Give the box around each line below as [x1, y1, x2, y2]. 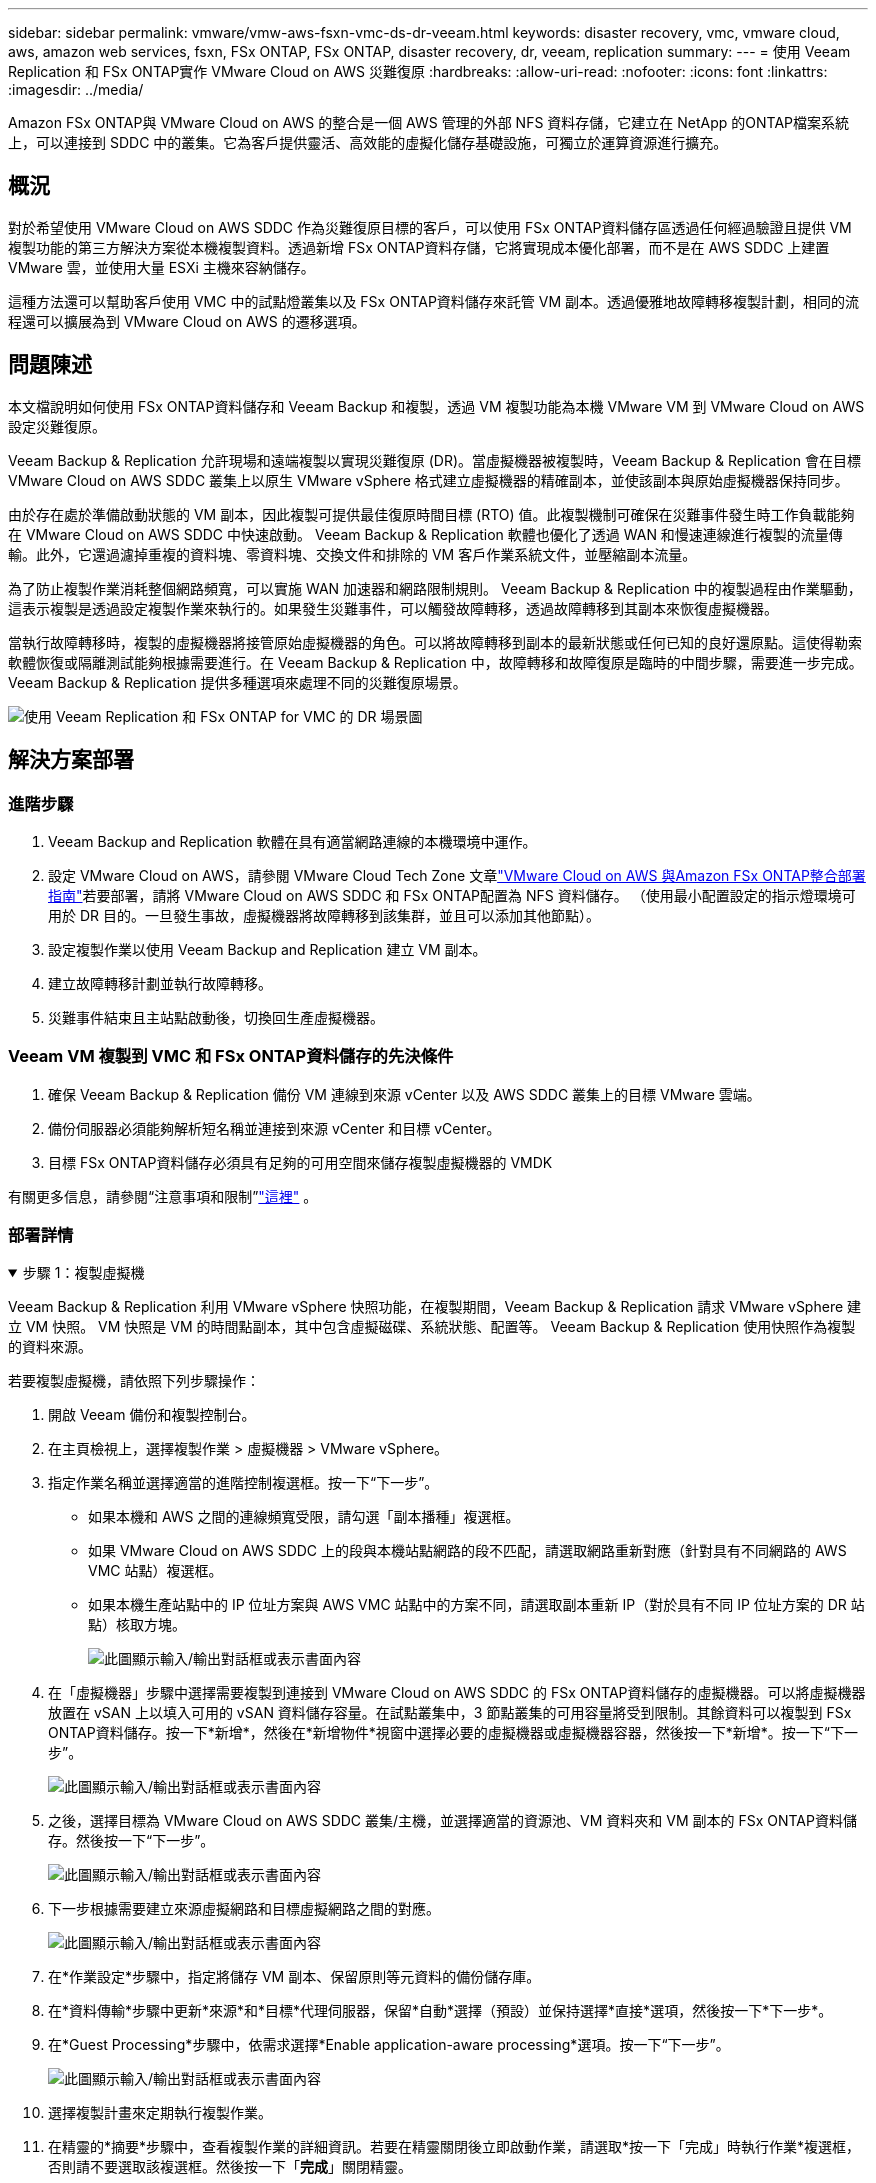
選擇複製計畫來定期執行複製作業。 [48, 2104, 272, 2122]
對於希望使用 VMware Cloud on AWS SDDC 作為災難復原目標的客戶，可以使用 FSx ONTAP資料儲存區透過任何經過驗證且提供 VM [8, 218, 852, 236]
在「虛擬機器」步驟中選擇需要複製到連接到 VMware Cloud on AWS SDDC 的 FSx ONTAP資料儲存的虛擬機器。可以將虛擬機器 [48, 1684, 866, 1702]
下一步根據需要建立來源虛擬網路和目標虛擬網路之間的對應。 [48, 1900, 440, 1918]
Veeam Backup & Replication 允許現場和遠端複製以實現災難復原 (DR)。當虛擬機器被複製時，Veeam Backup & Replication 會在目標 [8, 451, 861, 469]
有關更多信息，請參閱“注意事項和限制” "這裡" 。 [8, 1187, 318, 1205]
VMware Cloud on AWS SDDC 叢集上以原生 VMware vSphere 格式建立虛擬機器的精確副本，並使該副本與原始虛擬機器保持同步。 [8, 471, 849, 489]
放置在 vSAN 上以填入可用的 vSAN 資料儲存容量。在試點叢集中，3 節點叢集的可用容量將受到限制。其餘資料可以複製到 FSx [48, 1704, 852, 1722]
